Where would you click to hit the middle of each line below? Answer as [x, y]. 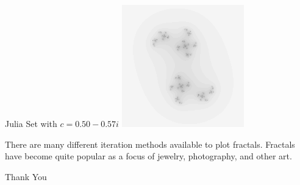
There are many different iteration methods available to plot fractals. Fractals [150, 144]
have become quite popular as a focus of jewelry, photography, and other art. [148, 156]
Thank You [26, 176]
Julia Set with [31, 123]
